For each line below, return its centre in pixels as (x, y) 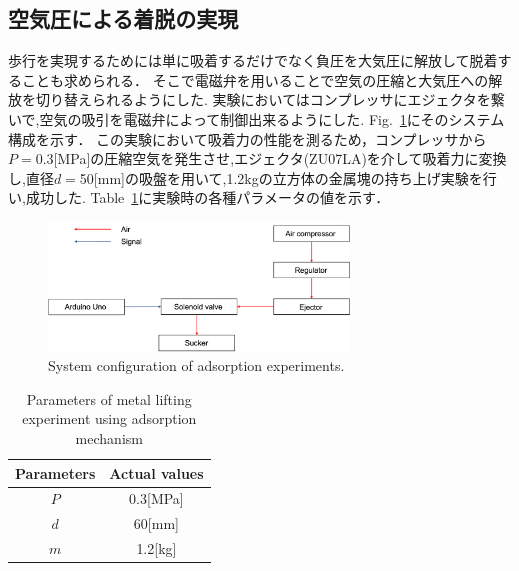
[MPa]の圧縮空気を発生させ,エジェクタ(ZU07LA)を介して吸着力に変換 (280, 158)
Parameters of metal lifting (109, 398)
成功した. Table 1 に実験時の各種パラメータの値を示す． (207, 197)
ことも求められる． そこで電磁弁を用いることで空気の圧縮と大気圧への (255, 79)
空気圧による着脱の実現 (123, 18)
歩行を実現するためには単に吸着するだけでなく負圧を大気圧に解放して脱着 (253, 60)
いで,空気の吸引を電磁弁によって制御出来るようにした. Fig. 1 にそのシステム (256, 118)
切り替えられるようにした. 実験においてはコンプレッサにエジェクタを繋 (270, 99)
